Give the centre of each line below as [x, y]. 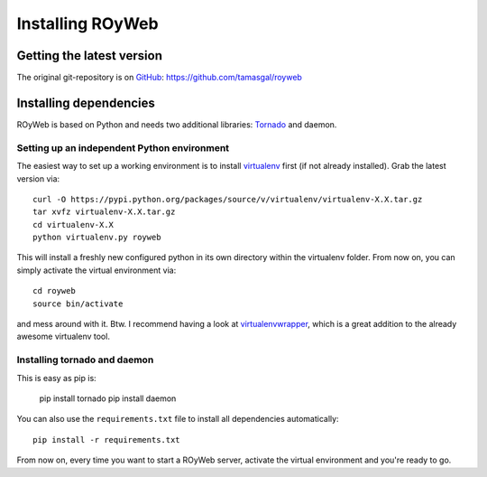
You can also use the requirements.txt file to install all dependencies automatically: [178, 419]
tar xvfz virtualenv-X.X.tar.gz [104, 212]
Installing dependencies [86, 103]
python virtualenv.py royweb [97, 238]
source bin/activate [78, 304]
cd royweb [54, 291]
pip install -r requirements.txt [106, 440]
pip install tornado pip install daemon [108, 398]
